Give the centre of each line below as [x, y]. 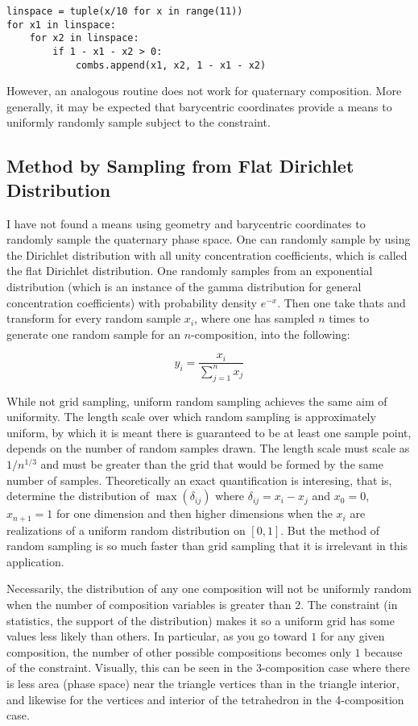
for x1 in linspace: [62, 25]
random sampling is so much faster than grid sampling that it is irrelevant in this [207, 546]
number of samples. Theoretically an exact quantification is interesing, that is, [199, 480]
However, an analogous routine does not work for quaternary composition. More [204, 91]
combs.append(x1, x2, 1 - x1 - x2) [171, 65]
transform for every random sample [94, 318]
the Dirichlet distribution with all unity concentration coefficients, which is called [207, 255]
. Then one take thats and [341, 302]
